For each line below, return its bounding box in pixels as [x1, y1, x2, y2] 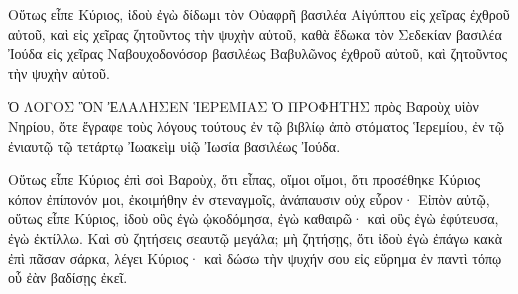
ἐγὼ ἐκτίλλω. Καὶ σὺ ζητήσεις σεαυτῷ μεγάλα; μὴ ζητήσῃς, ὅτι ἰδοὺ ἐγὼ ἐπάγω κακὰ [8, 227, 503, 248]
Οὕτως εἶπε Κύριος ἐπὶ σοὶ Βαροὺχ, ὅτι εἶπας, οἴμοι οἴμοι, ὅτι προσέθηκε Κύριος [8, 169, 480, 190]
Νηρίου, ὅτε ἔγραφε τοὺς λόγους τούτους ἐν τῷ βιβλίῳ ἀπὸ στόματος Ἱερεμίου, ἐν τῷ [8, 115, 504, 136]
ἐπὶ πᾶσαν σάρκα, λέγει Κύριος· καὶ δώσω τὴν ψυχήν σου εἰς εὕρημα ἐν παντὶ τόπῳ [8, 247, 502, 268]
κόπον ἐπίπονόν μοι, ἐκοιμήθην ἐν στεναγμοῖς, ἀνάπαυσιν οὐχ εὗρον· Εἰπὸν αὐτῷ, [8, 188, 490, 209]
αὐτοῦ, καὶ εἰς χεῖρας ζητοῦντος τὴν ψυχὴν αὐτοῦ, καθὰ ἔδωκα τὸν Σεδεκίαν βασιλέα [8, 23, 502, 44]
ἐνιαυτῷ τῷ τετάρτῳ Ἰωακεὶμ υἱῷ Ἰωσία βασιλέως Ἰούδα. [8, 135, 341, 156]
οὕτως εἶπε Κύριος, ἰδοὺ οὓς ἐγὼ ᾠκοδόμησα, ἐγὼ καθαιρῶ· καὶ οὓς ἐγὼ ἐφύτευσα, [8, 208, 499, 229]
